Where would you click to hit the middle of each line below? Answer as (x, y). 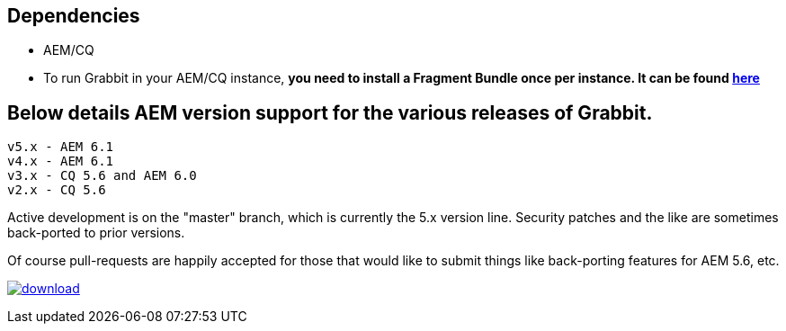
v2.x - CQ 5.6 (57, 190)
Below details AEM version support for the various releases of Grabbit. (330, 112)
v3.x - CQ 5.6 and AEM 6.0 (102, 176)
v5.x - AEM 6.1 (61, 147)
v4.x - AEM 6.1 (61, 161)
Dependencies (74, 16)
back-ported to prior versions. (96, 233)
